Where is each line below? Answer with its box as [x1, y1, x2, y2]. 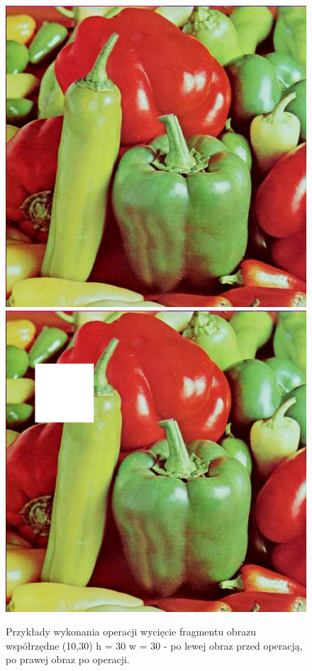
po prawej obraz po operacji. [6, 652, 130, 667]
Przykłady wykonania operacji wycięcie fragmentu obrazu [6, 624, 257, 639]
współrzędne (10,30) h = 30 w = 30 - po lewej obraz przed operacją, [6, 638, 303, 653]
